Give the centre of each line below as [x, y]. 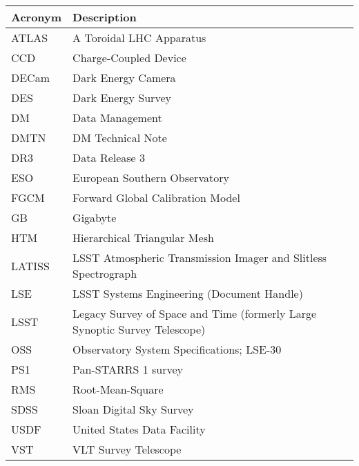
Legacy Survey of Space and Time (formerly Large [195, 313]
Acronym [37, 17]
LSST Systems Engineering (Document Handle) [188, 293]
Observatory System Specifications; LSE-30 [177, 349]
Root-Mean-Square [118, 389]
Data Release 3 [109, 158]
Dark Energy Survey [122, 98]
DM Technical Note [120, 138]
